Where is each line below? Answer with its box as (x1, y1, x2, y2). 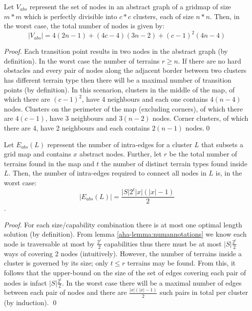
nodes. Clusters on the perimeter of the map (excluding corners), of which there (4, 103, 243, 113)
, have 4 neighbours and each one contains (82, 94, 208, 104)
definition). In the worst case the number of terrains (4, 55, 160, 66)
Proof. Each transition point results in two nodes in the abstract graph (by (4, 46, 228, 56)
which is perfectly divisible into (23, 11, 117, 21)
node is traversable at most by (4, 238, 95, 248)
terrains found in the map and (4, 158, 94, 168)
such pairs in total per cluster (159, 287, 248, 297)
